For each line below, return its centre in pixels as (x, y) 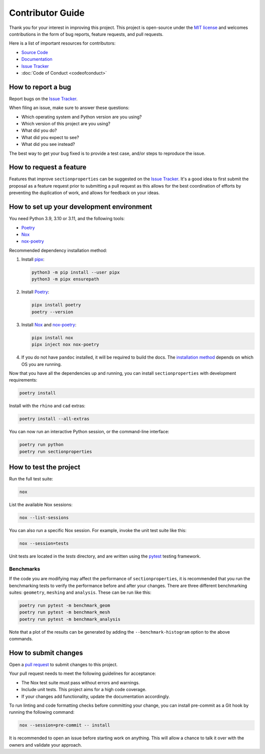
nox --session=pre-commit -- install (65, 725)
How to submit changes (46, 653)
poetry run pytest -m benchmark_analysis (70, 619)
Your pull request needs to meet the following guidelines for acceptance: (83, 673)
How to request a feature (48, 167)
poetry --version (53, 312)
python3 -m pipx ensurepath (65, 279)
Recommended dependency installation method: (58, 250)
